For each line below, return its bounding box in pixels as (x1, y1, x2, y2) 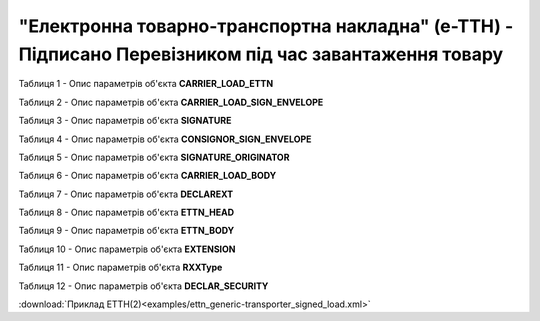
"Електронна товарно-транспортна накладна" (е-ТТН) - (18, 15, 514, 37)
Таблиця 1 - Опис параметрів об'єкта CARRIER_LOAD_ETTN (18, 78, 274, 90)
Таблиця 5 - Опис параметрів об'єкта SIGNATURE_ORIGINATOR (18, 151, 290, 163)
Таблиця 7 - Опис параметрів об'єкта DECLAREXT (18, 188, 234, 200)
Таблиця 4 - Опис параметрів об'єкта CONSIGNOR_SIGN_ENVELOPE (18, 133, 312, 145)
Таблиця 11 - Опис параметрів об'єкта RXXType (18, 261, 223, 274)
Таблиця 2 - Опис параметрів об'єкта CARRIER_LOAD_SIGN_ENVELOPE (18, 96, 324, 108)
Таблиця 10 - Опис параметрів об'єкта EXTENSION (18, 243, 236, 255)
